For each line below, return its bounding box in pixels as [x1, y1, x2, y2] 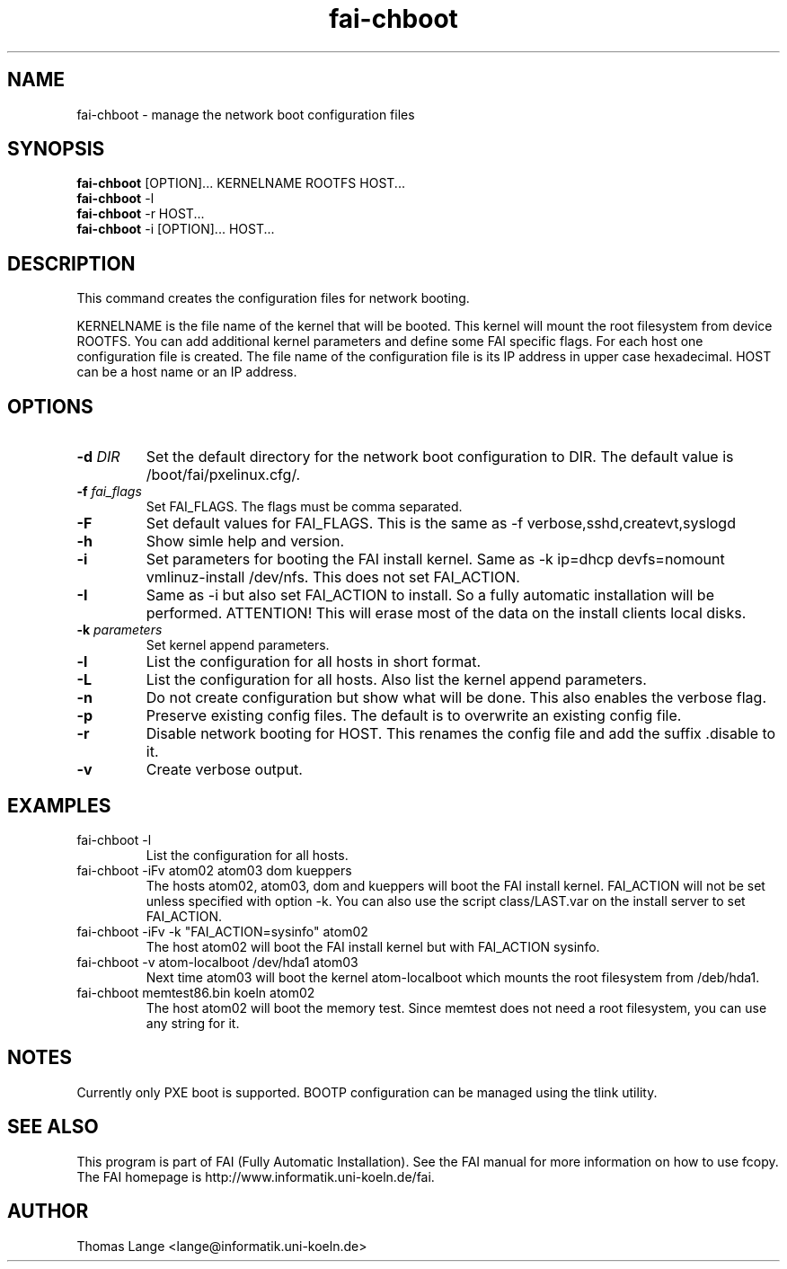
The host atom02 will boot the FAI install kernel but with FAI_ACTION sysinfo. [146, 938, 600, 954]
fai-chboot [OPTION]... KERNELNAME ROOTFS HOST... [76, 175, 405, 191]
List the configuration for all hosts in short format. [146, 652, 482, 671]
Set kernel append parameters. [146, 637, 330, 653]
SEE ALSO [7, 1115, 99, 1139]
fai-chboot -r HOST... [76, 206, 205, 222]
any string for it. [146, 1015, 240, 1031]
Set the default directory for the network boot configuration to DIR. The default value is [146, 448, 734, 466]
